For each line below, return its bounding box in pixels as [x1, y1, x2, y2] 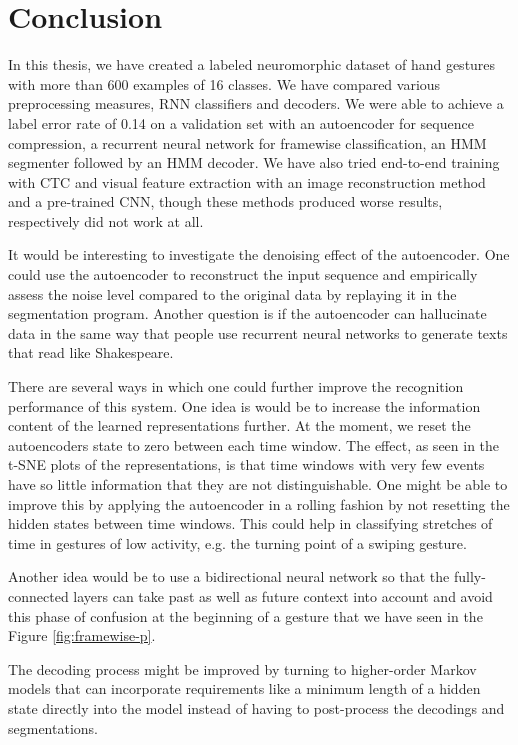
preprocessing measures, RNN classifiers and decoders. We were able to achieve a [8, 93, 504, 114]
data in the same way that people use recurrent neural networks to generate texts [8, 322, 508, 343]
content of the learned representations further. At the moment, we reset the [8, 415, 471, 436]
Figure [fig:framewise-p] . [8, 625, 156, 646]
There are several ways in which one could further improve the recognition [8, 376, 464, 397]
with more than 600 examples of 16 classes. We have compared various [8, 73, 441, 94]
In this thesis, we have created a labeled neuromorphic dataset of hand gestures [8, 54, 496, 75]
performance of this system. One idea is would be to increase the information [8, 395, 481, 416]
